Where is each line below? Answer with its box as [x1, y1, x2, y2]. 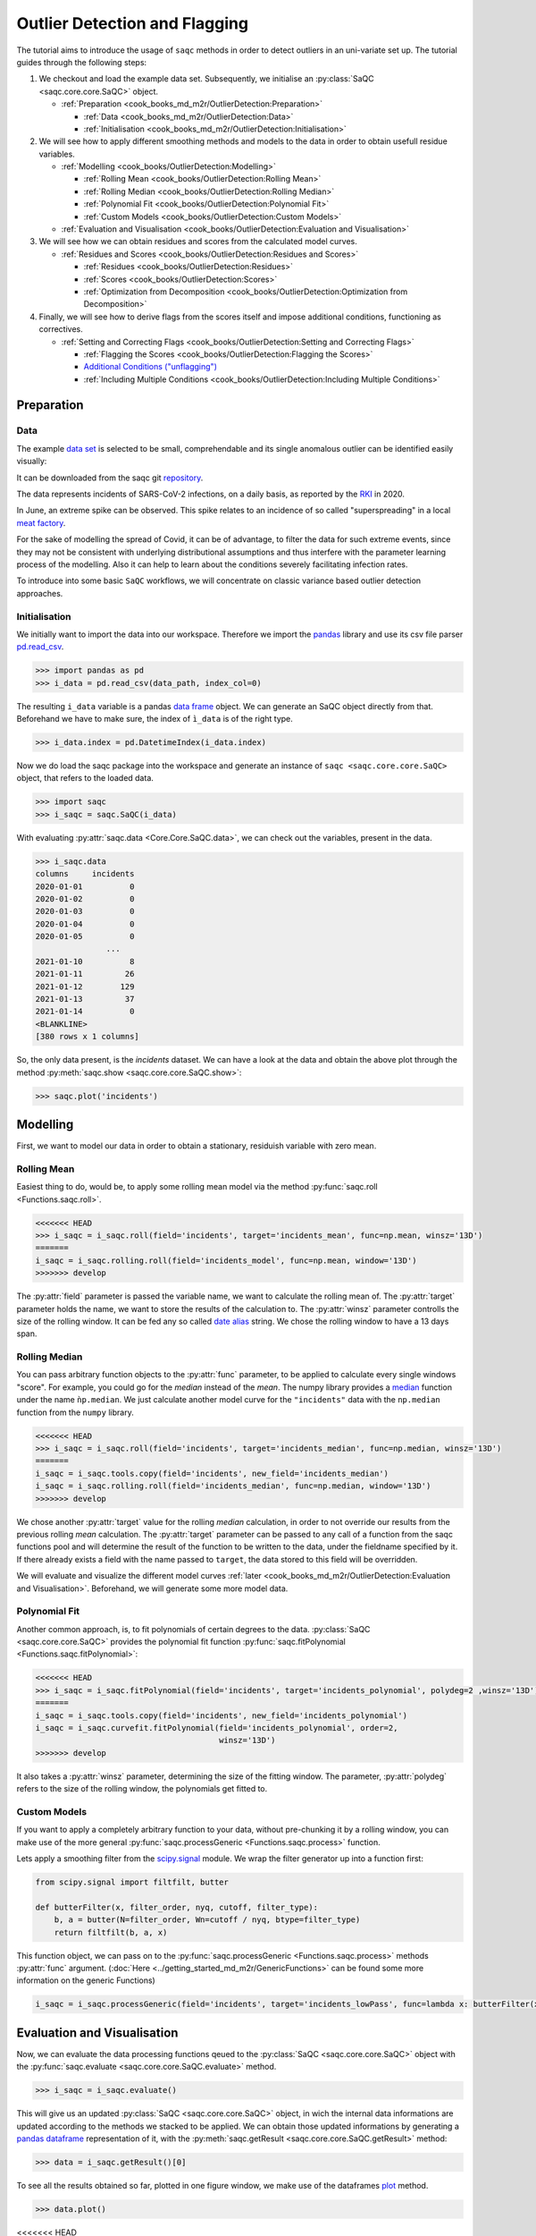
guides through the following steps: [16, 56, 147, 67]
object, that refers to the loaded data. [16, 773, 154, 783]
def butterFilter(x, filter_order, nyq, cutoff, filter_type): [35, 1901, 319, 1912]
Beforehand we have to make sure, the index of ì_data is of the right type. [16, 714, 294, 724]
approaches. [16, 588, 63, 598]
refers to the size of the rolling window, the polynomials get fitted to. [16, 1783, 268, 1794]
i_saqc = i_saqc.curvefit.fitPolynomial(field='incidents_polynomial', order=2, [35, 1723, 398, 1732]
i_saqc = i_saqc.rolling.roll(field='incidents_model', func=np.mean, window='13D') [35, 1255, 417, 1266]
